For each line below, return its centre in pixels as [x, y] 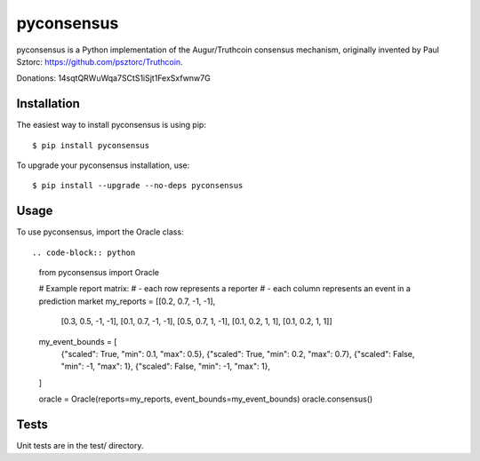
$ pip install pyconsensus [91, 145]
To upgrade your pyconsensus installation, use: [103, 165]
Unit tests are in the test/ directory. [80, 446]
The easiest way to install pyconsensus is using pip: [111, 125]
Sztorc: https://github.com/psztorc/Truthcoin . [100, 61]
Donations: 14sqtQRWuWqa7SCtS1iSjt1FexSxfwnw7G [113, 78]
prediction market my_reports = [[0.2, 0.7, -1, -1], [127, 301]
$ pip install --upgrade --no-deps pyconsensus [138, 186]
